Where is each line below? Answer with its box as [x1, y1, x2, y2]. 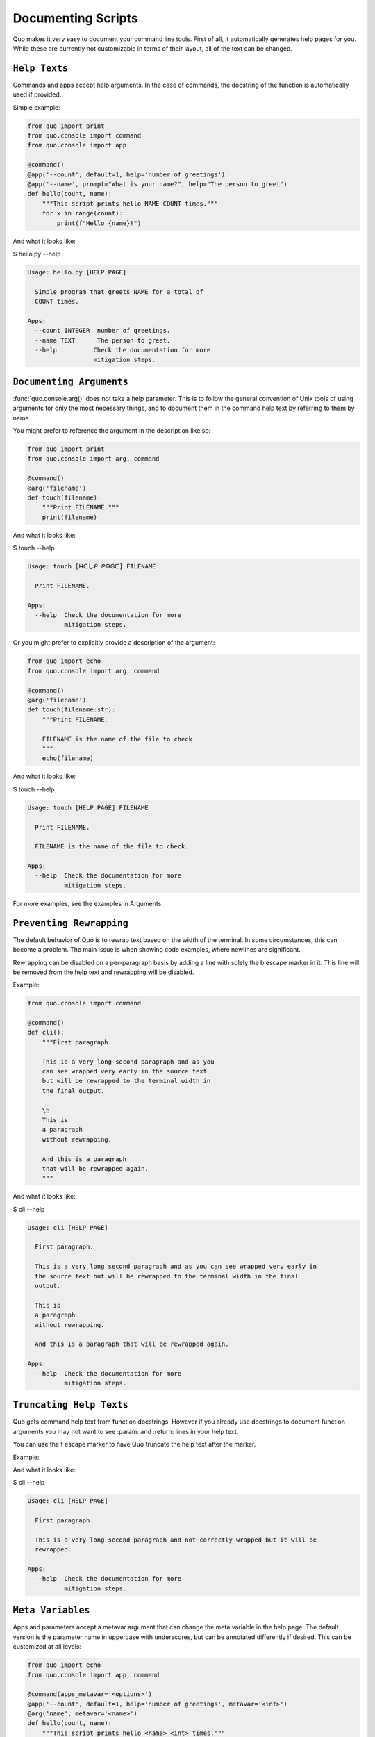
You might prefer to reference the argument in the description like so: [12, 427, 211, 435]
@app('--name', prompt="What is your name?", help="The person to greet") [27, 180, 288, 188]
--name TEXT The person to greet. [35, 336, 171, 344]
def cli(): [27, 1028, 65, 1037]
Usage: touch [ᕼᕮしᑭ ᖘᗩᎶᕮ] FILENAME [27, 563, 156, 570]
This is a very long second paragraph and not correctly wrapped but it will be [35, 1536, 317, 1544]
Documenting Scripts [12, 10, 138, 26]
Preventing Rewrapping [12, 917, 128, 929]
